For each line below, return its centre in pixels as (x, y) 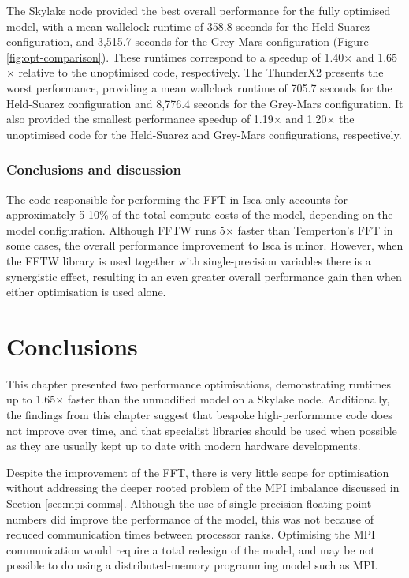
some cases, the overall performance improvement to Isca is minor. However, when (205, 245)
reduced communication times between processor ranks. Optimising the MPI (191, 534)
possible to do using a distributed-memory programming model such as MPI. (192, 565)
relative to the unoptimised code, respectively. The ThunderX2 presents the (201, 72)
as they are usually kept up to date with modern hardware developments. (184, 446)
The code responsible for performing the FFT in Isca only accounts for (177, 199)
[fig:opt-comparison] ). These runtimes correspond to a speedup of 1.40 (175, 56)
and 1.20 (306, 119)
